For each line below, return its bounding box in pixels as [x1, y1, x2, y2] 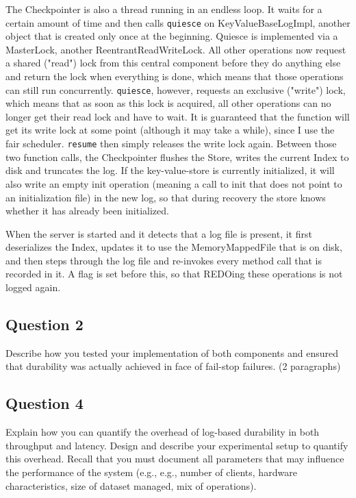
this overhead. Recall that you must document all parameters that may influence [5, 451, 344, 466]
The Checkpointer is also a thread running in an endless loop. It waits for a [5, 2, 322, 16]
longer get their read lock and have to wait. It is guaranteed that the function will [5, 109, 350, 123]
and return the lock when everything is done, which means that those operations [5, 69, 344, 84]
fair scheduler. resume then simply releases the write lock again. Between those [5, 136, 337, 151]
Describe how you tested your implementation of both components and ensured [5, 345, 338, 360]
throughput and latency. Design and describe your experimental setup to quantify [5, 438, 348, 452]
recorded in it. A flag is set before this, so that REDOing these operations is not [5, 266, 343, 281]
